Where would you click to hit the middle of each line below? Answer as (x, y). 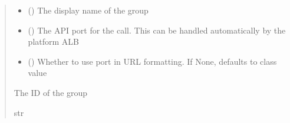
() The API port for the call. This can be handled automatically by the (157, 30)
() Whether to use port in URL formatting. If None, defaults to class (152, 61)
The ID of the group (51, 92)
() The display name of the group (88, 10)
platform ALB (53, 41)
